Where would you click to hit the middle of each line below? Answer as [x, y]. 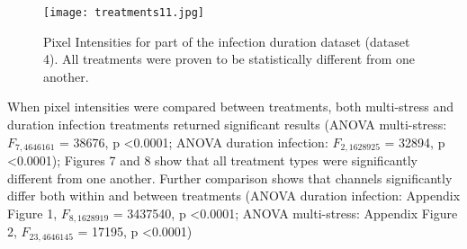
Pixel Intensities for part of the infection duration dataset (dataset [227, 41]
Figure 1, [32, 213]
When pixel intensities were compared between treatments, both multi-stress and [231, 107]
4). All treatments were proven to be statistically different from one [229, 59]
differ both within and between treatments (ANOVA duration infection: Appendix [234, 196]
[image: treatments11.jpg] [124, 13]
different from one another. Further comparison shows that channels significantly [230, 178]
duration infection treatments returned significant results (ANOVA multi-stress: [227, 124]
